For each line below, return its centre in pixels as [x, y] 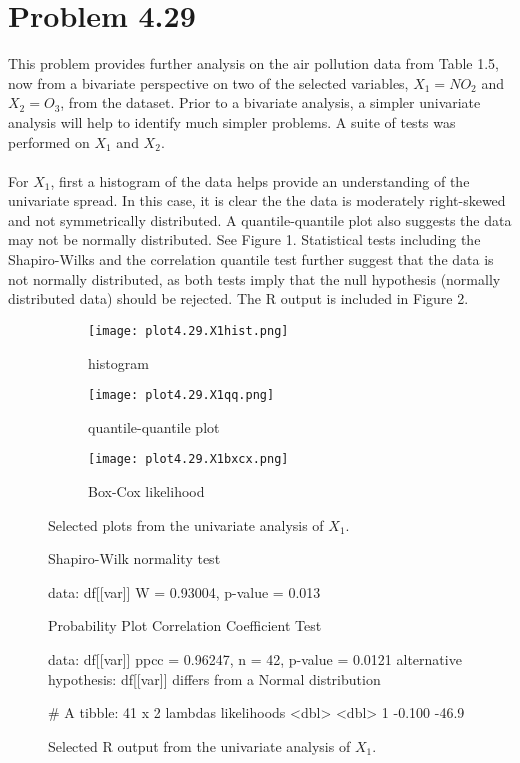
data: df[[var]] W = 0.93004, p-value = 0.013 [184, 591]
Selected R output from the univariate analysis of [199, 745]
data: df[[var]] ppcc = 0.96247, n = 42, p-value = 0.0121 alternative [255, 658]
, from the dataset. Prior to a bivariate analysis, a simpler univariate [270, 102]
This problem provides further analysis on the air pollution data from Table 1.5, [253, 63]
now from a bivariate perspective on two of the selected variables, [208, 82]
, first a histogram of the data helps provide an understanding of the [260, 180]
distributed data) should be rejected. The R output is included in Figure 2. [238, 298]
